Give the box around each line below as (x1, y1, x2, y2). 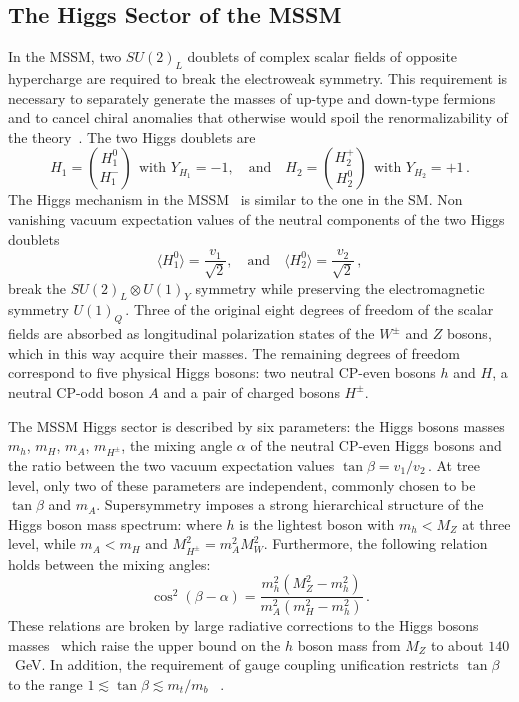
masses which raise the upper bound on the (8, 634, 281, 655)
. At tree (427, 454, 481, 475)
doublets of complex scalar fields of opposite (187, 46, 458, 67)
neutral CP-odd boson (8, 381, 144, 402)
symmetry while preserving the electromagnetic (195, 277, 485, 298)
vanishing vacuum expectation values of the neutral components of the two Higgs (8, 208, 505, 229)
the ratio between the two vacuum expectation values (8, 454, 335, 475)
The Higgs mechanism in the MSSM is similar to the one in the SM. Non (8, 189, 463, 210)
